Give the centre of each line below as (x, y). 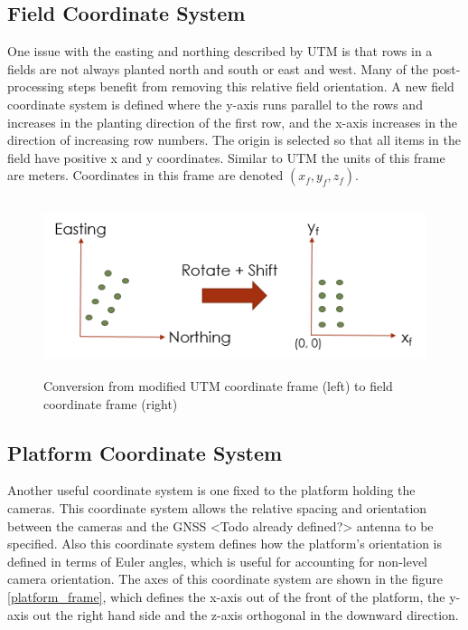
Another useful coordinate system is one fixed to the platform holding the (211, 490)
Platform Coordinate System (145, 452)
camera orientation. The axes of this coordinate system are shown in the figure (225, 579)
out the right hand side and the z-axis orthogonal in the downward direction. (246, 614)
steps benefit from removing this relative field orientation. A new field (261, 86)
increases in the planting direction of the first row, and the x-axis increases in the (233, 122)
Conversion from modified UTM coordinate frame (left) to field (218, 385)
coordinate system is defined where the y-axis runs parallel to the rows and (215, 104)
